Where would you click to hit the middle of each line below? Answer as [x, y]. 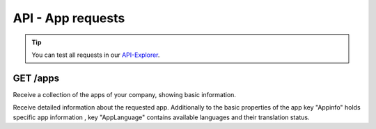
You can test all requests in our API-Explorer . [96, 55]
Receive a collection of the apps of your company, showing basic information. [125, 94]
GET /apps [36, 78]
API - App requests [69, 18]
